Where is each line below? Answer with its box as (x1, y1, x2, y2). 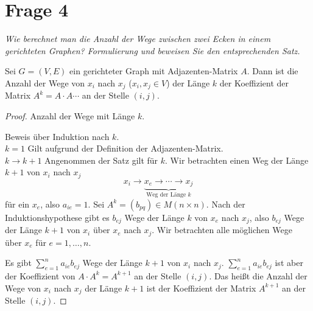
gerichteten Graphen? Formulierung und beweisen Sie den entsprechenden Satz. (5, 44, 300, 57)
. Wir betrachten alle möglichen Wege (152, 223, 292, 236)
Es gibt (5, 256, 32, 269)
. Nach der (206, 197, 245, 210)
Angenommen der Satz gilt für (44, 153, 158, 166)
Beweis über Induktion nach (5, 130, 110, 142)
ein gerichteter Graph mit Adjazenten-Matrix (69, 65, 238, 77)
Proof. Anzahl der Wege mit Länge (5, 109, 135, 122)
